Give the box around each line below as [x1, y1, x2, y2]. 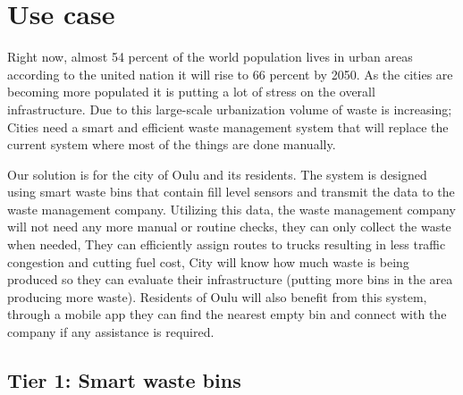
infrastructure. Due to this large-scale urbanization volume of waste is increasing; [7, 99, 452, 118]
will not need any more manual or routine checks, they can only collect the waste [7, 217, 451, 236]
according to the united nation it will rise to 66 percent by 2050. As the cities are [7, 64, 453, 83]
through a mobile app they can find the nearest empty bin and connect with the [7, 305, 447, 324]
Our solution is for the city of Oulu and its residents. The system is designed [7, 164, 427, 183]
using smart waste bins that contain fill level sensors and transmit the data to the [7, 182, 455, 201]
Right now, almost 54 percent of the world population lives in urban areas [7, 47, 413, 66]
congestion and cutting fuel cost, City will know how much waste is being [7, 252, 409, 271]
